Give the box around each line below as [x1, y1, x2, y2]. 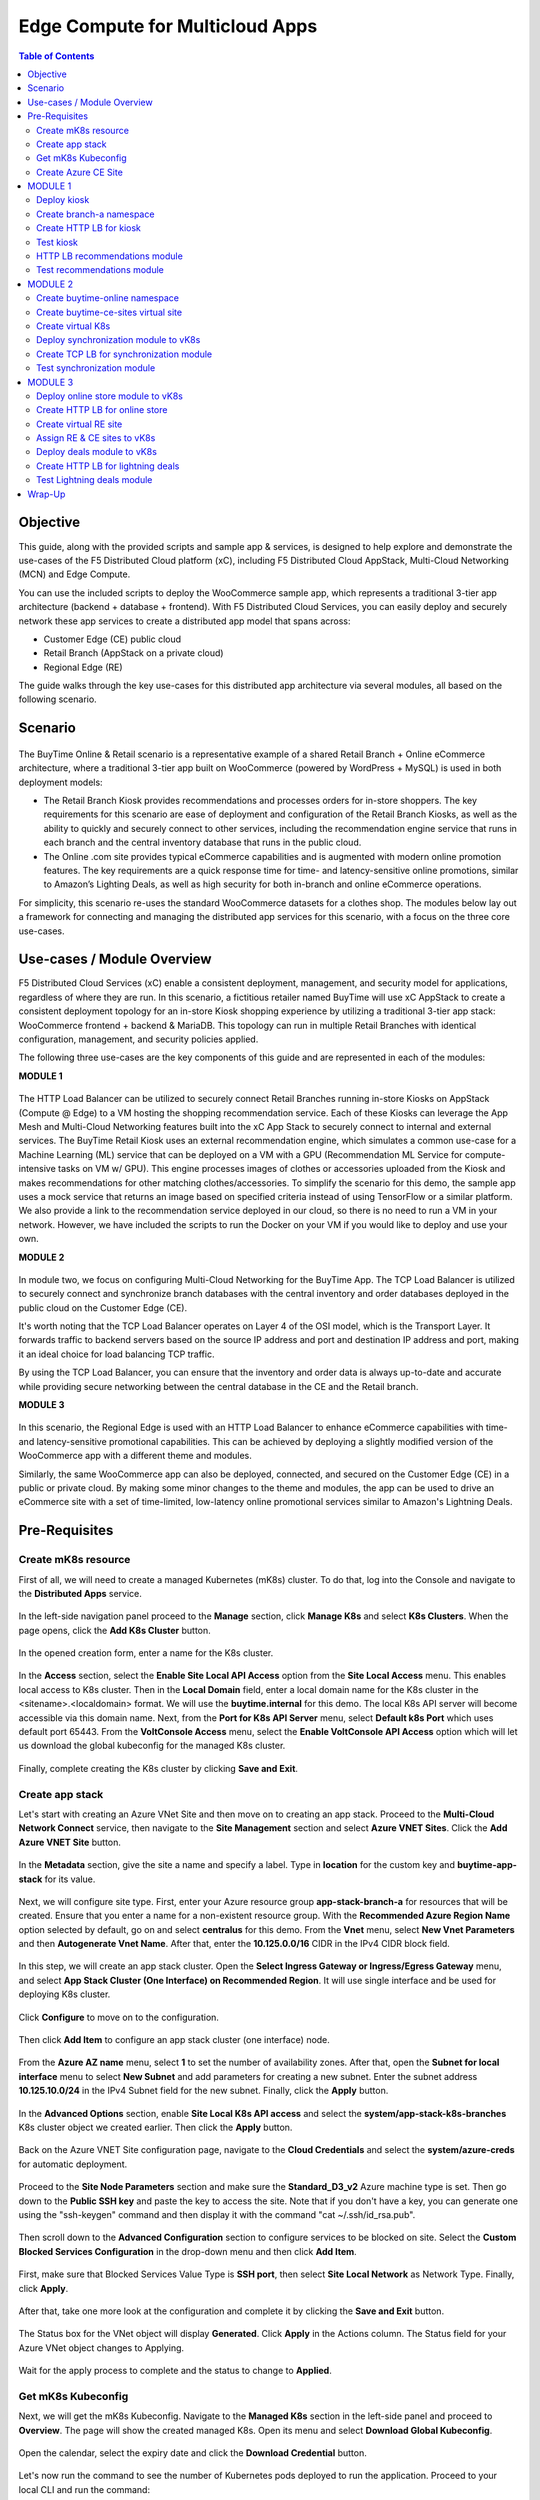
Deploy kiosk [36, 194, 90, 206]
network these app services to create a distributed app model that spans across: [18, 615, 351, 627]
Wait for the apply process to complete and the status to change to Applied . [18, 2365, 332, 2377]
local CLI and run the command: [18, 2483, 150, 2495]
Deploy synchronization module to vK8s [36, 334, 201, 346]
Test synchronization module [36, 362, 156, 374]
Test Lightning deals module [36, 474, 153, 486]
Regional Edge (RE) [43, 661, 124, 673]
